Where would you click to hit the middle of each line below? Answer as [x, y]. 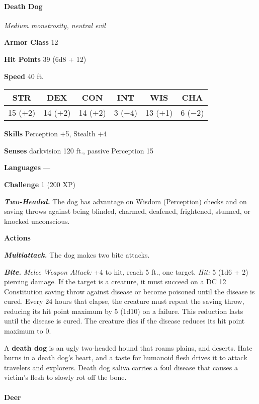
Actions [17, 238]
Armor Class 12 [31, 42]
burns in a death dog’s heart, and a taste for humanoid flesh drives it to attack [126, 357]
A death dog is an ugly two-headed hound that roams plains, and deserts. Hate [128, 347]
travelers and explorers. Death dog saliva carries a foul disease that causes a [121, 367]
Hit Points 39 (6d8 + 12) [45, 59]
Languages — [27, 167]
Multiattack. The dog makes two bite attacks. [77, 254]
